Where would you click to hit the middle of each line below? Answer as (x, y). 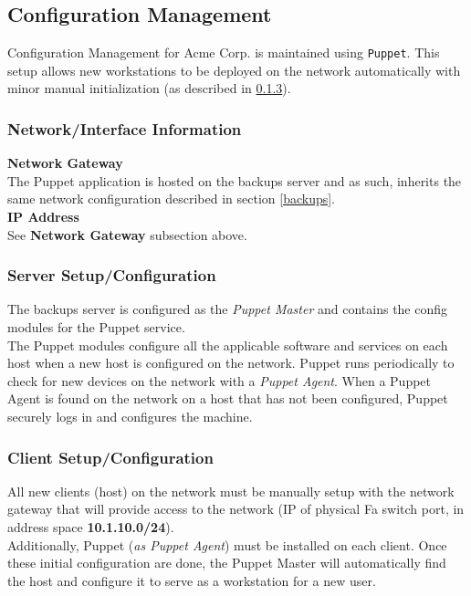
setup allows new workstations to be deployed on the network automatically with (234, 70)
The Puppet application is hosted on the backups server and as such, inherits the (235, 180)
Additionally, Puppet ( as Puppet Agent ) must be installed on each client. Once (227, 544)
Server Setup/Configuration (112, 275)
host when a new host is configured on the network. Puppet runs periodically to (231, 363)
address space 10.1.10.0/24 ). (91, 527)
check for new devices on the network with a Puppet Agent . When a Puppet (220, 380)
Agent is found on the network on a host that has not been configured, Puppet (228, 398)
